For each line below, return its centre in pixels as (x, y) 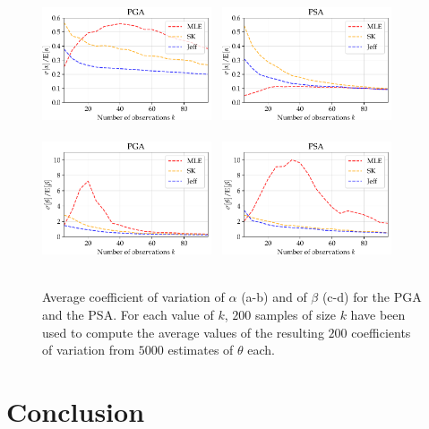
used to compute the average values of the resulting (183, 332)
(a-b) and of (274, 297)
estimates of (201, 350)
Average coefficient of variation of (133, 297)
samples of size (295, 314)
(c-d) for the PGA (372, 297)
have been (378, 314)
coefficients (381, 332)
